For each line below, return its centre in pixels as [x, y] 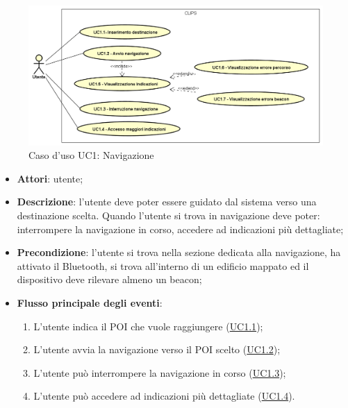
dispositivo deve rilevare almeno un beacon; [109, 279]
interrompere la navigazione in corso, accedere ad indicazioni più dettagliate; [180, 229]
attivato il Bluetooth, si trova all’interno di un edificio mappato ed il [163, 265]
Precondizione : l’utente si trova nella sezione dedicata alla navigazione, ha [179, 252]
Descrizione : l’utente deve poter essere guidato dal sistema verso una [167, 202]
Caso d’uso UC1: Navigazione [91, 155]
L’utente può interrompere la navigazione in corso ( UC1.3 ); [160, 372]
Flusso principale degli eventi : [90, 302]
